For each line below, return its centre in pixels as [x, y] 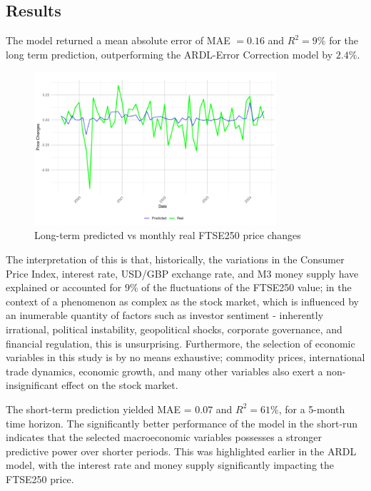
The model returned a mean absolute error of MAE [118, 40]
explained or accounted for [64, 287]
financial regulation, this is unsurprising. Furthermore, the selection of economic [181, 343]
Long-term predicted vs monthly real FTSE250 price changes [168, 235]
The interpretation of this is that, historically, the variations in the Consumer [175, 259]
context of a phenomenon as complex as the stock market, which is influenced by [182, 301]
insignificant [32, 385]
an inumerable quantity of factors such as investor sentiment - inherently [165, 315]
